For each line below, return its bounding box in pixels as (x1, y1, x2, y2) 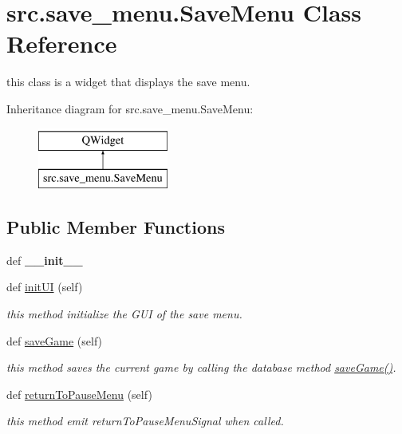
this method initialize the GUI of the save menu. (6, 306, 242, 322)
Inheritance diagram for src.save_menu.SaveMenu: (6, 100, 254, 116)
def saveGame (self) (6, 332, 103, 349)
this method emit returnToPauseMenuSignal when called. (6, 412, 284, 429)
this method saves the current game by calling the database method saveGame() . (6, 359, 396, 376)
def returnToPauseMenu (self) (6, 385, 152, 402)
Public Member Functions (6, 215, 225, 239)
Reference (6, 27, 117, 60)
